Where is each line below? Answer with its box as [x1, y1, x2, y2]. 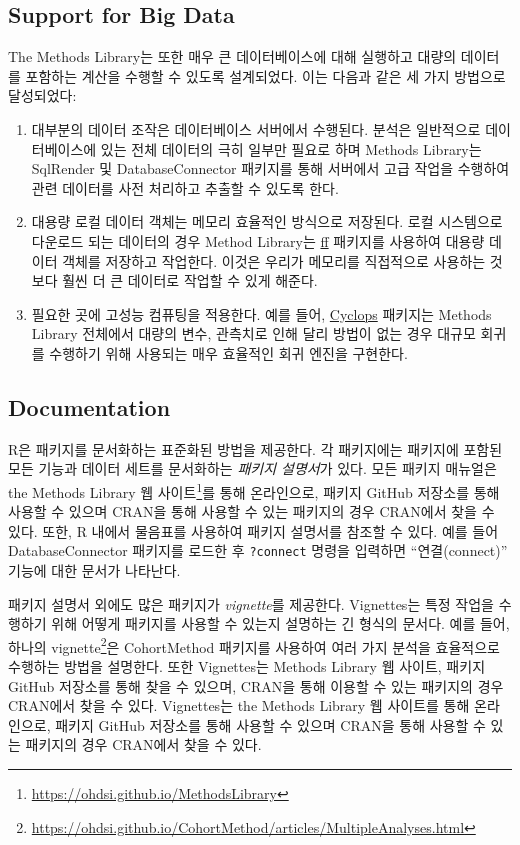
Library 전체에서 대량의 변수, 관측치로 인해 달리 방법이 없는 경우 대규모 [31, 323, 476, 344]
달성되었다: [8, 85, 77, 106]
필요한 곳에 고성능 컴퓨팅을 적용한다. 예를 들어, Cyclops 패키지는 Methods [31, 303, 492, 324]
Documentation [8, 391, 171, 422]
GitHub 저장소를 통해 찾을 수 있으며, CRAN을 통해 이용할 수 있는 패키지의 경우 [8, 675, 504, 696]
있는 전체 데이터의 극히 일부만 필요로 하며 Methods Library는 [100, 138, 482, 159]
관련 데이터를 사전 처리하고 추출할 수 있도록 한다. [31, 177, 339, 198]
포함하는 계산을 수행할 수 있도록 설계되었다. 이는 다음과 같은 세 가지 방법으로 [25, 65, 506, 86]
